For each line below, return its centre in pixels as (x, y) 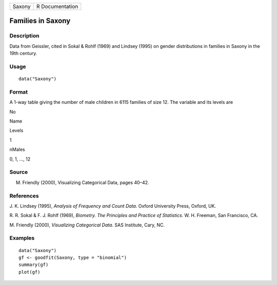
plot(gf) (29, 272)
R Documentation (57, 6)
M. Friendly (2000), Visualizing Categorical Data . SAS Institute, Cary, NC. (87, 225)
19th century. (23, 54)
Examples (22, 238)
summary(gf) (34, 265)
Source (19, 172)
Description (24, 36)
